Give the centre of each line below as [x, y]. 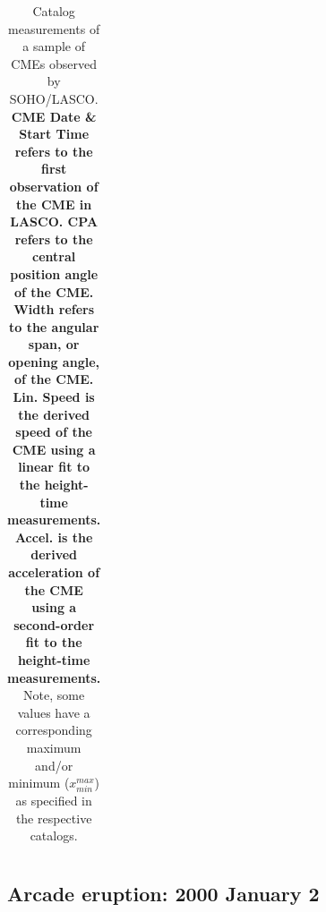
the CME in [54, 204]
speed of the [54, 432]
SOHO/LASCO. [54, 98]
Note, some [54, 695]
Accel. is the [54, 537]
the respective [54, 818]
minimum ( [39, 783]
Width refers [54, 309]
